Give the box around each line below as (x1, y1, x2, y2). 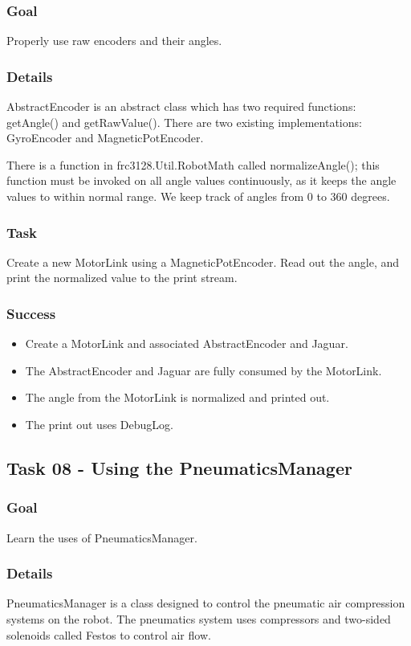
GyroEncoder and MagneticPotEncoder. (6, 129, 204, 146)
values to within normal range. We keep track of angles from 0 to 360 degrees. (6, 188, 390, 204)
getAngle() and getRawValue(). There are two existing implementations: (6, 113, 362, 130)
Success (6, 303, 56, 323)
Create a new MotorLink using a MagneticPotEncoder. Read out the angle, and (6, 253, 400, 270)
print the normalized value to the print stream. (6, 269, 238, 286)
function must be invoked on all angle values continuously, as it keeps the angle (6, 172, 397, 189)
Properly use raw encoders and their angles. (6, 32, 222, 49)
